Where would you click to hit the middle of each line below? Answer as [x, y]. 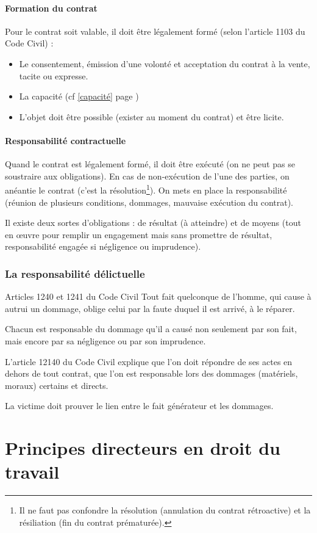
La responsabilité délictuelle [75, 273]
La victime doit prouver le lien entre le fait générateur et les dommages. [139, 406]
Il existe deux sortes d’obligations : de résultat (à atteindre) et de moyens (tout [153, 223]
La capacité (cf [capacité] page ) [79, 96]
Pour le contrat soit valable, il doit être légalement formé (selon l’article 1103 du [155, 31]
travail [32, 472]
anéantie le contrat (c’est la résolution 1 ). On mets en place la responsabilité [146, 189]
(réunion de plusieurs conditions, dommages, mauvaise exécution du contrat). [149, 202]
